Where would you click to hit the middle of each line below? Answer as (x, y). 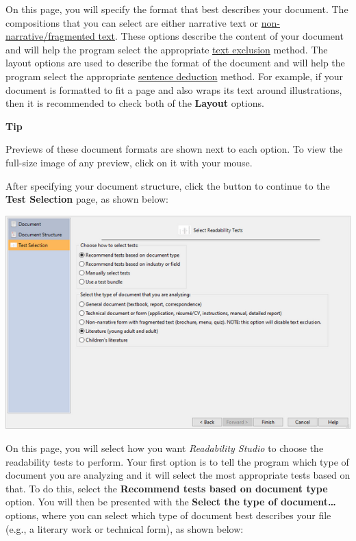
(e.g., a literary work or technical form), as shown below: (125, 528)
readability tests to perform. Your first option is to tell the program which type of (177, 461)
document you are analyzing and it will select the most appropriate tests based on (178, 475)
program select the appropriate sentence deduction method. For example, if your (174, 76)
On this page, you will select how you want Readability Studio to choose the (165, 448)
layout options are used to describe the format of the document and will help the (175, 63)
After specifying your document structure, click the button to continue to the (168, 185)
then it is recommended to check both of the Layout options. (135, 103)
